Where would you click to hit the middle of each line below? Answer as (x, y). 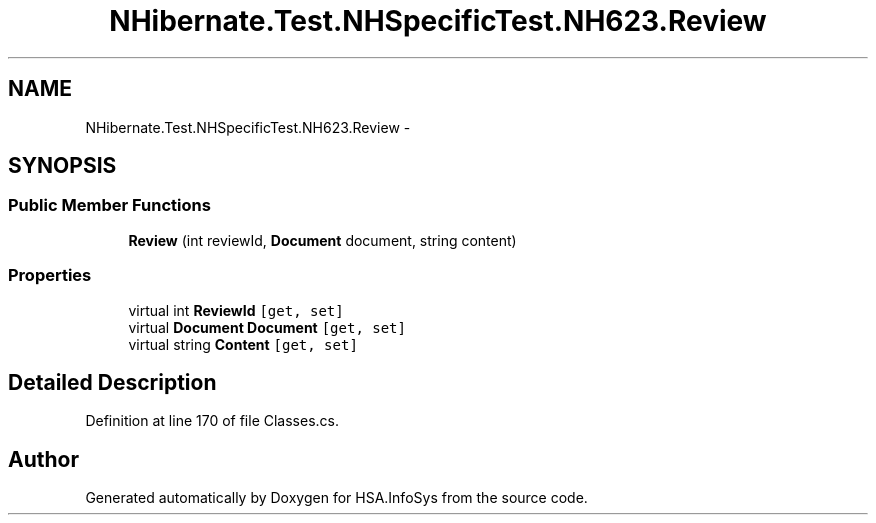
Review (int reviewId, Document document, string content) (322, 240)
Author (43, 459)
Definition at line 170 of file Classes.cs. (212, 421)
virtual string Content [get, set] (243, 344)
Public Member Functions (109, 205)
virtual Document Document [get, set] (267, 327)
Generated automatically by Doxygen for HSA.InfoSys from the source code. (336, 498)
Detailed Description (112, 382)
